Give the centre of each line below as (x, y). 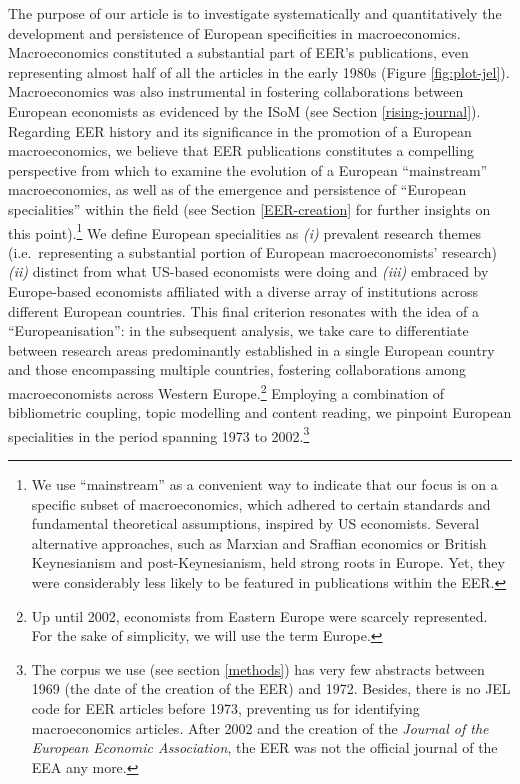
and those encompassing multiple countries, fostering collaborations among (237, 369)
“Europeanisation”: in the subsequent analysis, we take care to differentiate (238, 330)
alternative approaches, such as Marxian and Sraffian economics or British (259, 542)
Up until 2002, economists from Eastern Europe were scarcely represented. (259, 615)
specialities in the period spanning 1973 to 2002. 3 (159, 434)
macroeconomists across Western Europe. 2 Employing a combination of (226, 391)
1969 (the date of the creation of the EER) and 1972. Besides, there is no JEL (271, 688)
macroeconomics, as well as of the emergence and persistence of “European (237, 189)
